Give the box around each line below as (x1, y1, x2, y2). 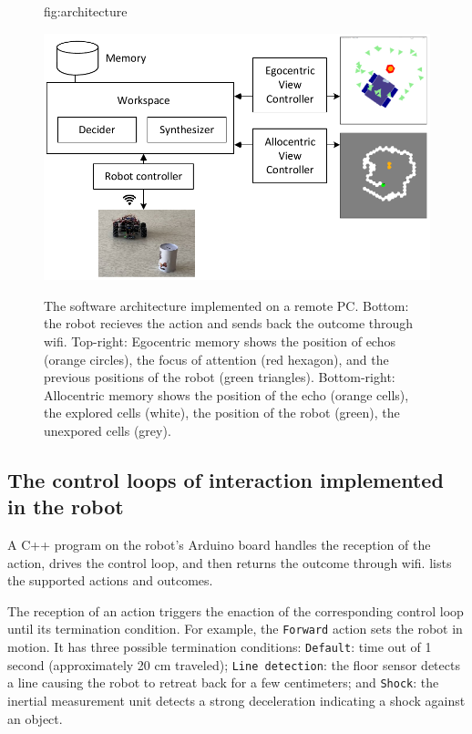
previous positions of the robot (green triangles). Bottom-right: (44, 367, 395, 387)
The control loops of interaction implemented (7, 465, 444, 493)
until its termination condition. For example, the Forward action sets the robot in (7, 619, 463, 638)
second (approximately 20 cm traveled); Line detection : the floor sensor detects (7, 655, 460, 674)
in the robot (7, 492, 124, 521)
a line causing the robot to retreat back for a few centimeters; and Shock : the (7, 673, 439, 692)
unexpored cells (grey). (44, 420, 171, 439)
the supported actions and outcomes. (7, 571, 213, 590)
